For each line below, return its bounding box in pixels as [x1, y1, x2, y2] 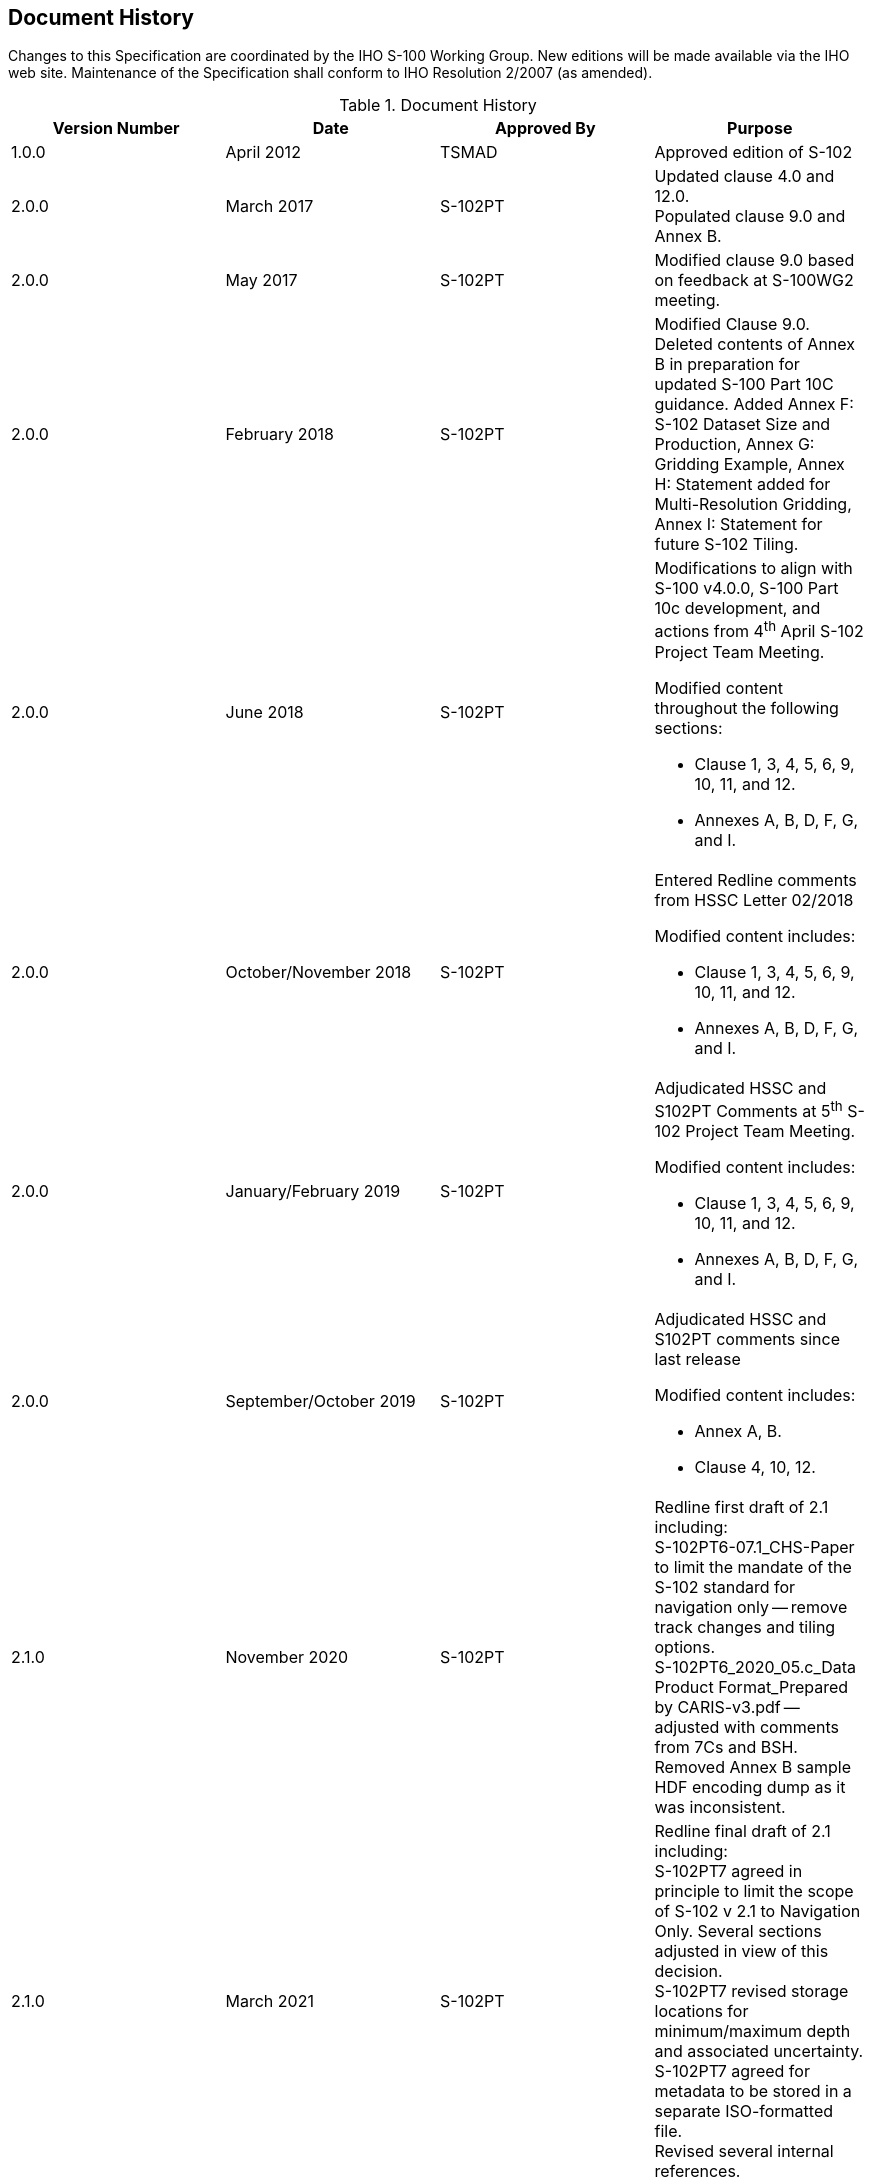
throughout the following [654, 697, 839, 718]
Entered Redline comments [654, 869, 857, 890]
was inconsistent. [654, 1797, 786, 1818]
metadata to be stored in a [654, 2081, 852, 2102]
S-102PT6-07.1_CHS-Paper [654, 1537, 855, 1558]
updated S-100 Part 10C [654, 374, 834, 395]
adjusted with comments [654, 1717, 839, 1738]
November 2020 [225, 1647, 349, 1668]
